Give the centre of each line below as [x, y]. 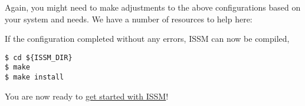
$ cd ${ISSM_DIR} [39, 57]
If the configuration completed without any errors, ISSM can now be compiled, [147, 39]
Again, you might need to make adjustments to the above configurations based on [153, 7]
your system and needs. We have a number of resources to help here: [129, 19]
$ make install [35, 77]
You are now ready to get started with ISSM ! [87, 96]
